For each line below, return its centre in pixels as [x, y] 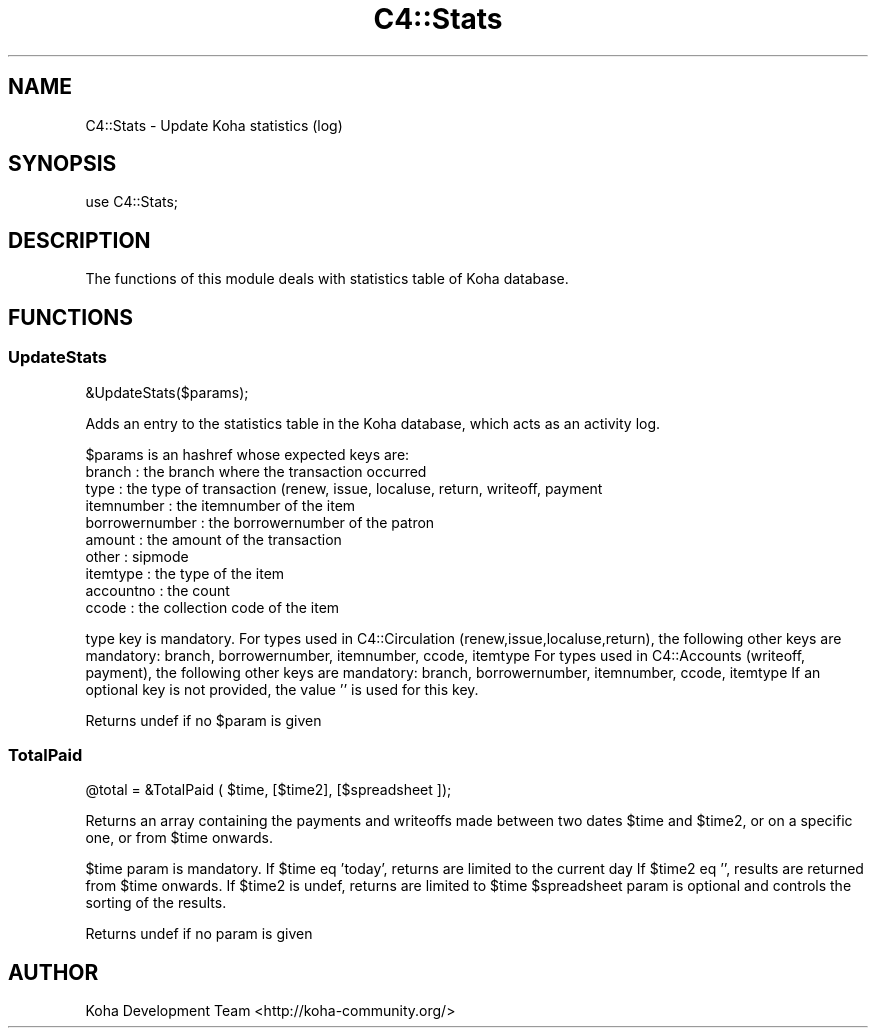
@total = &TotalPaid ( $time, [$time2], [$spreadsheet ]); [268, 790]
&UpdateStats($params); [167, 392]
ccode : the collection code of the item [212, 607]
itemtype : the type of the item [185, 573]
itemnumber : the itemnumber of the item [220, 505]
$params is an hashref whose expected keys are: [247, 454]
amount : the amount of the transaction [213, 539]
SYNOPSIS [62, 164]
